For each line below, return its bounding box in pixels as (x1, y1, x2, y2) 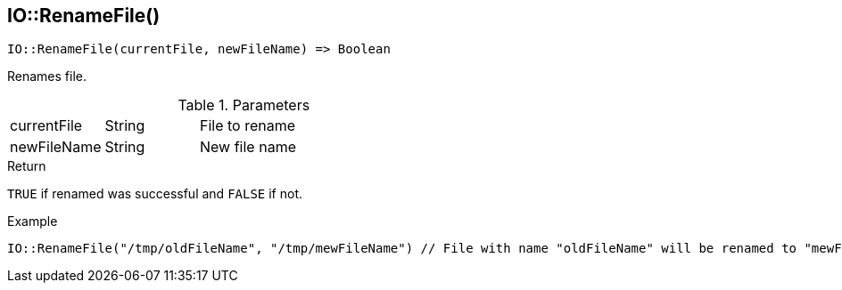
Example (7, 213, 58, 230)
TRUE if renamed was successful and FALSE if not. (7, 186, 303, 202)
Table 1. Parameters (177, 96, 310, 115)
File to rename (200, 117, 296, 135)
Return (7, 158, 46, 174)
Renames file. (7, 68, 87, 85)
